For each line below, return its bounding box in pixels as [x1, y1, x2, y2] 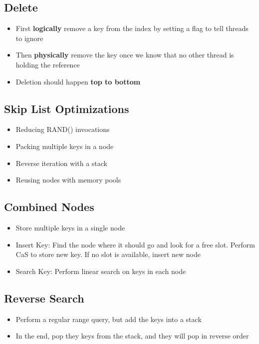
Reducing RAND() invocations [15, 124, 110, 134]
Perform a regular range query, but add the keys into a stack [15, 313, 202, 324]
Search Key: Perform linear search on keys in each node [15, 265, 186, 276]
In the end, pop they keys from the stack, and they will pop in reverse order [15, 330, 249, 341]
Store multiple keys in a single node [15, 222, 125, 232]
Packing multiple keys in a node [15, 140, 114, 151]
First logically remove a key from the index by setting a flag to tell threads [15, 23, 249, 33]
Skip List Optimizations [4, 100, 129, 116]
